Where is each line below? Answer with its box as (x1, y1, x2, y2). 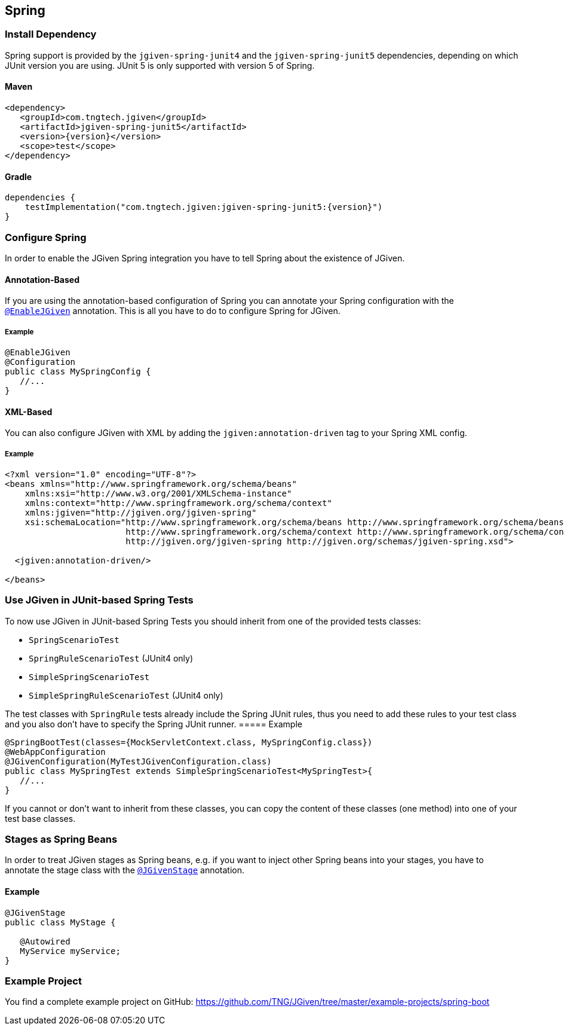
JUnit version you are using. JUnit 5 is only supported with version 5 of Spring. (5, 60, 315, 71)
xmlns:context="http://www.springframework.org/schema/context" (24, 498, 332, 508)
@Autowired (20, 936, 70, 946)
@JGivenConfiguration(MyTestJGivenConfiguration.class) (5, 756, 272, 766)
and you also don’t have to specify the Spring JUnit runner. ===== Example (5, 718, 302, 729)
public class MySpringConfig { (5, 366, 151, 376)
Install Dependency (5, 28, 97, 41)
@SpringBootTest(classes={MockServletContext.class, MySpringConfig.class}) (5, 737, 373, 747)
